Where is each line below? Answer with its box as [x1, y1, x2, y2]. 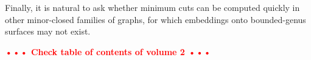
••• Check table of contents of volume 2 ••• [5, 45, 211, 58]
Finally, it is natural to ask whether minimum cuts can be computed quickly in [5, 1, 300, 13]
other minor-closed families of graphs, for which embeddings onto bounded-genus [5, 13, 306, 25]
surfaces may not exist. [5, 25, 91, 38]
